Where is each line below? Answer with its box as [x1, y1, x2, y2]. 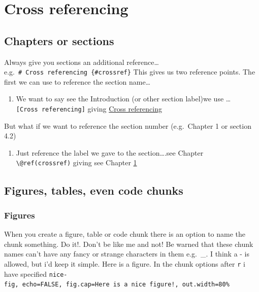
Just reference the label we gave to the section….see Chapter [16, 147, 204, 158]
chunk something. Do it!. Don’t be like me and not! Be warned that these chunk [4, 238, 253, 249]
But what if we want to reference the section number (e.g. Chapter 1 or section [4, 120, 251, 131]
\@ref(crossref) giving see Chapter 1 [16, 157, 137, 168]
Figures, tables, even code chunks [4, 182, 183, 198]
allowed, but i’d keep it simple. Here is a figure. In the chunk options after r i [4, 258, 245, 269]
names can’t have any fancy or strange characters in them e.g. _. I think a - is [4, 248, 250, 259]
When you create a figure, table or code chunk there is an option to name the [4, 229, 246, 239]
